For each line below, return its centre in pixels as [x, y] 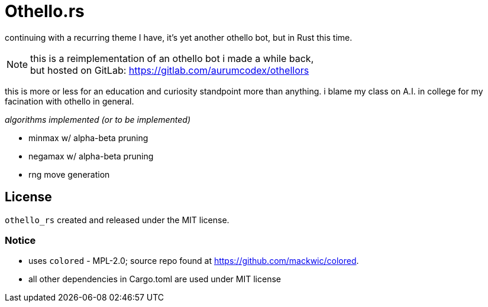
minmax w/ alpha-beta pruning [88, 138]
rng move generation [69, 174]
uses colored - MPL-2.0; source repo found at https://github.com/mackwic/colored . [194, 261]
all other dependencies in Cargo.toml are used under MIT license [155, 279]
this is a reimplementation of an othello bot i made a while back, [172, 58]
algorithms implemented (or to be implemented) [98, 119]
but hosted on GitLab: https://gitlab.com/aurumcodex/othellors [170, 70]
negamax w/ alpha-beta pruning [91, 156]
